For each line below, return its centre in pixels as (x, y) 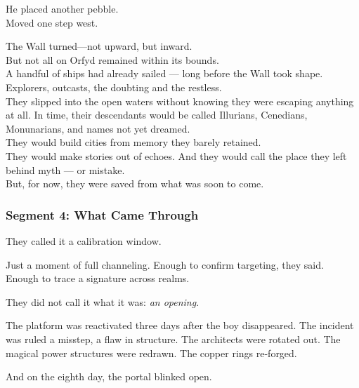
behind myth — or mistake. (65, 169)
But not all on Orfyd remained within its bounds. (112, 59)
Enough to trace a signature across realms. (98, 278)
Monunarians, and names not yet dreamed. (98, 128)
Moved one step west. (52, 22)
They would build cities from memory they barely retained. (133, 142)
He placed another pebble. (62, 8)
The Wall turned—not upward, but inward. (99, 46)
